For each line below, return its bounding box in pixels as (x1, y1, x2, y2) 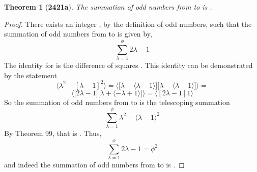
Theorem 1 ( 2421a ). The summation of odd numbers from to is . (4, 2, 212, 12)
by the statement (4, 70, 57, 80)
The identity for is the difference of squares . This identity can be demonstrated (4, 59, 253, 70)
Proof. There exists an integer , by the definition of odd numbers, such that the (4, 18, 252, 29)
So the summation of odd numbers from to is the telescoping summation (4, 96, 230, 107)
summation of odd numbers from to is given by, (4, 28, 152, 39)
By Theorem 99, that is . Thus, (4, 128, 102, 139)
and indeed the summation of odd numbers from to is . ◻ (4, 159, 185, 170)
